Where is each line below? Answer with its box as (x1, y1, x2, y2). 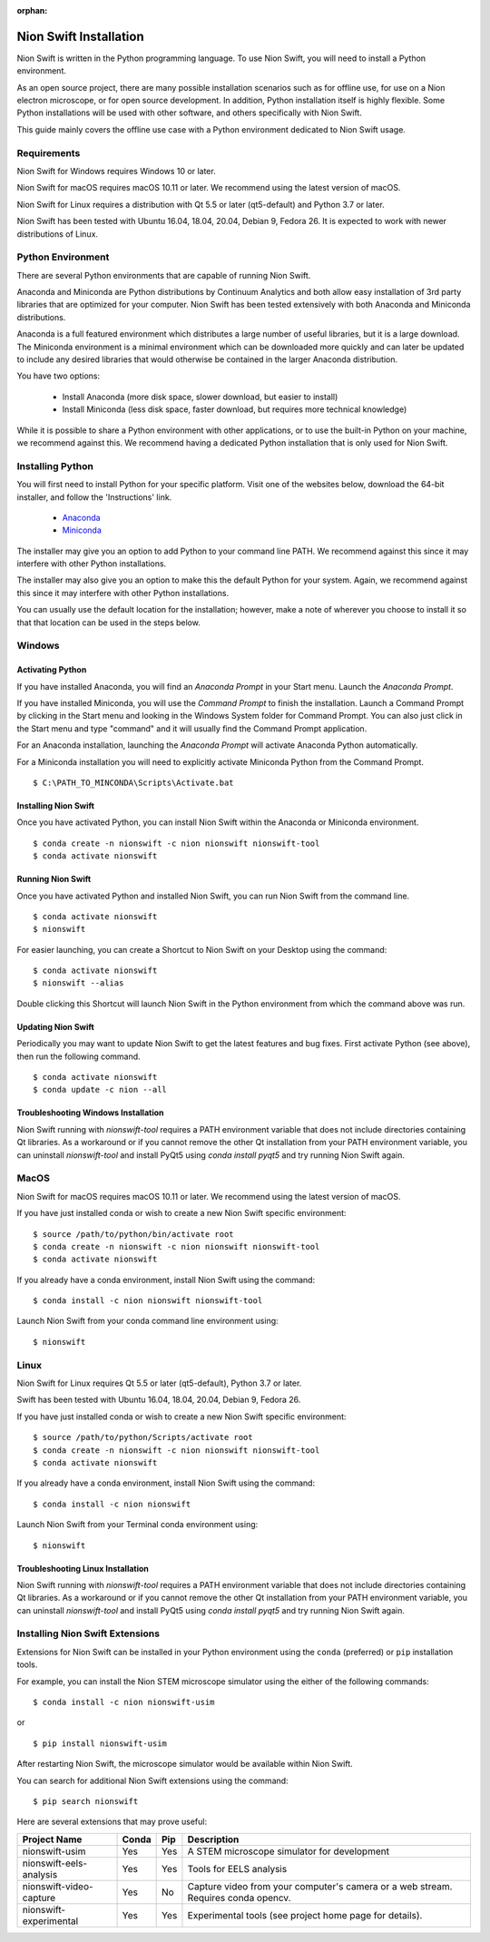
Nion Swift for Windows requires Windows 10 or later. (16, 166, 217, 176)
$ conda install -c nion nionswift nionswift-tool (33, 1296, 263, 1306)
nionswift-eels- (22, 1857, 88, 1869)
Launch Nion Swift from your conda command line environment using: (16, 1316, 279, 1327)
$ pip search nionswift (33, 1796, 139, 1806)
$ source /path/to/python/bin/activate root (33, 1229, 235, 1239)
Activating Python (16, 664, 87, 675)
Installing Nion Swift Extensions (16, 1627, 161, 1640)
